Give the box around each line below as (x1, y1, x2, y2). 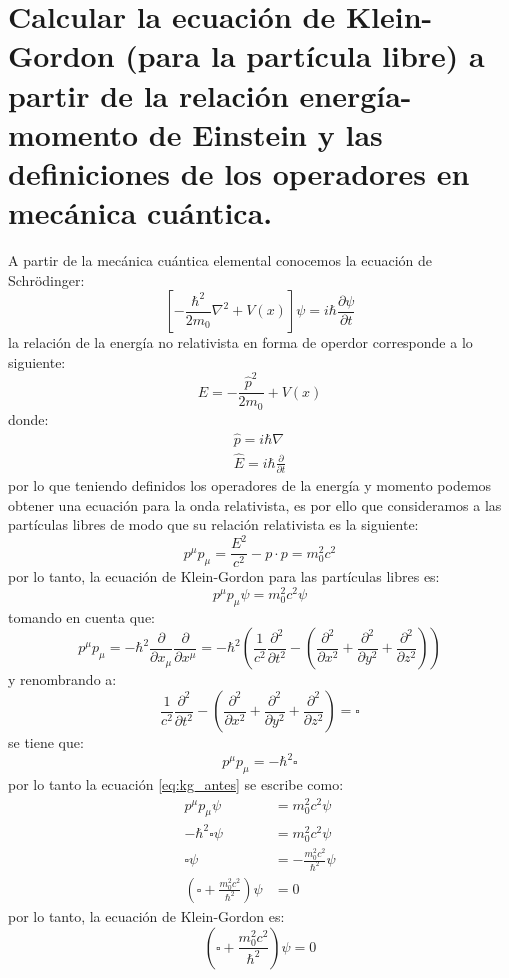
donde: (8, 408, 49, 429)
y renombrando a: (8, 669, 117, 690)
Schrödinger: (8, 269, 85, 290)
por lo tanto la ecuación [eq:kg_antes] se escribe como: (8, 773, 344, 794)
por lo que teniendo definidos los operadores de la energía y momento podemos (8, 475, 492, 496)
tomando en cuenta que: (8, 606, 155, 627)
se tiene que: (8, 732, 84, 753)
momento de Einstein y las (8, 113, 383, 154)
